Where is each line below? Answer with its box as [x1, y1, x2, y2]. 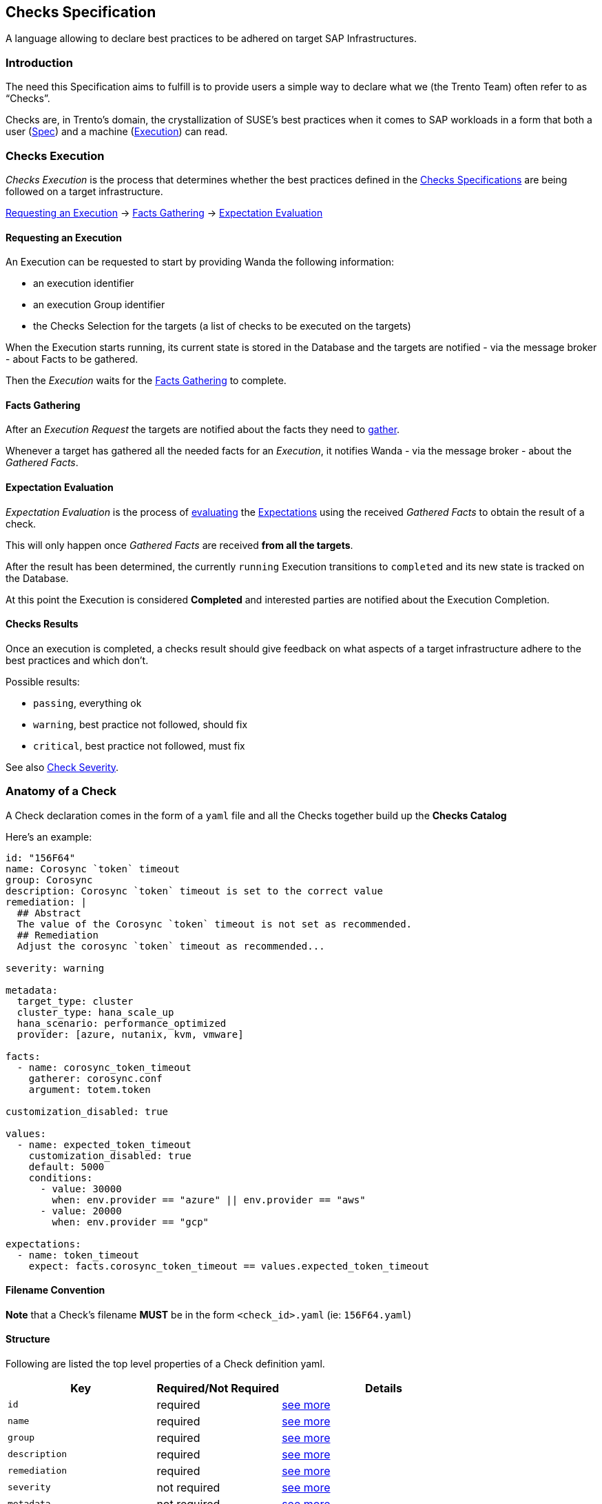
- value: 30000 [40, 1183, 122, 1194]
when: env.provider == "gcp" [52, 1216, 209, 1227]
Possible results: [6, 675, 80, 688]
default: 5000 [28, 1161, 105, 1172]
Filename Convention [6, 1284, 105, 1296]
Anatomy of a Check [6, 784, 117, 799]
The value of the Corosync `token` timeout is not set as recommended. [17, 918, 413, 930]
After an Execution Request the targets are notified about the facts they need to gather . [6, 423, 400, 436]
